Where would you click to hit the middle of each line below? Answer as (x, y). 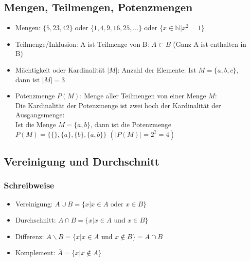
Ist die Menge (36, 124)
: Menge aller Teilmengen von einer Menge (143, 96)
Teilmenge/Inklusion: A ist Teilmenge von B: (82, 44)
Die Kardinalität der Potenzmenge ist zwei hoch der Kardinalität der (118, 105)
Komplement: (35, 252)
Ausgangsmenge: (40, 115)
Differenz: (30, 236)
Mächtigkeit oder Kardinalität (60, 69)
